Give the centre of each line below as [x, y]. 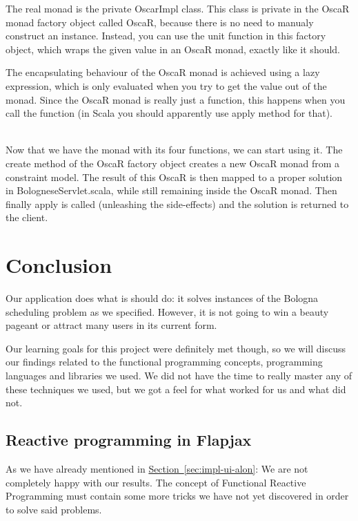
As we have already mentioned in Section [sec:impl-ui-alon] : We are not [157, 468]
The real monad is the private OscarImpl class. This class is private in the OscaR [178, 8]
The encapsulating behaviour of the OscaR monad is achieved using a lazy [163, 72]
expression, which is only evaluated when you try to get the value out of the [166, 85]
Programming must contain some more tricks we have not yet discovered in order [177, 496]
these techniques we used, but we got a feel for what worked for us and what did [176, 389]
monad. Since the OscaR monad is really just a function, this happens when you [176, 99]
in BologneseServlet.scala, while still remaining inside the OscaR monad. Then [171, 190]
